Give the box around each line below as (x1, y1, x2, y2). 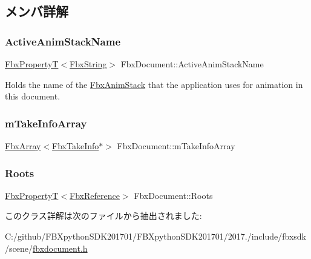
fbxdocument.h (32, 241, 88, 254)
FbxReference (70, 189, 120, 201)
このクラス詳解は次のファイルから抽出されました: (5, 209, 202, 222)
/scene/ (5, 241, 33, 254)
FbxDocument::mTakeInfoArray (117, 140, 235, 152)
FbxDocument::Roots (134, 189, 213, 201)
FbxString (70, 58, 107, 70)
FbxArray (5, 140, 41, 152)
